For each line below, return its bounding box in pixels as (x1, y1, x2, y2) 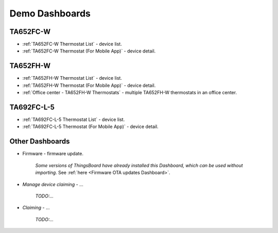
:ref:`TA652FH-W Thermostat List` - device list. (22, 75, 122, 81)
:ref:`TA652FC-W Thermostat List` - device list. (22, 41, 122, 47)
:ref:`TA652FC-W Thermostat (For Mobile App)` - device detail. (22, 48, 156, 54)
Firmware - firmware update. (22, 151, 83, 157)
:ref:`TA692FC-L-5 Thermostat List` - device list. (22, 116, 125, 123)
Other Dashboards (9, 137, 70, 146)
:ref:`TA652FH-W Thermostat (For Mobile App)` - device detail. (22, 82, 156, 88)
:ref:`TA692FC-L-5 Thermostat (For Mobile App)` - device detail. (22, 123, 159, 130)
